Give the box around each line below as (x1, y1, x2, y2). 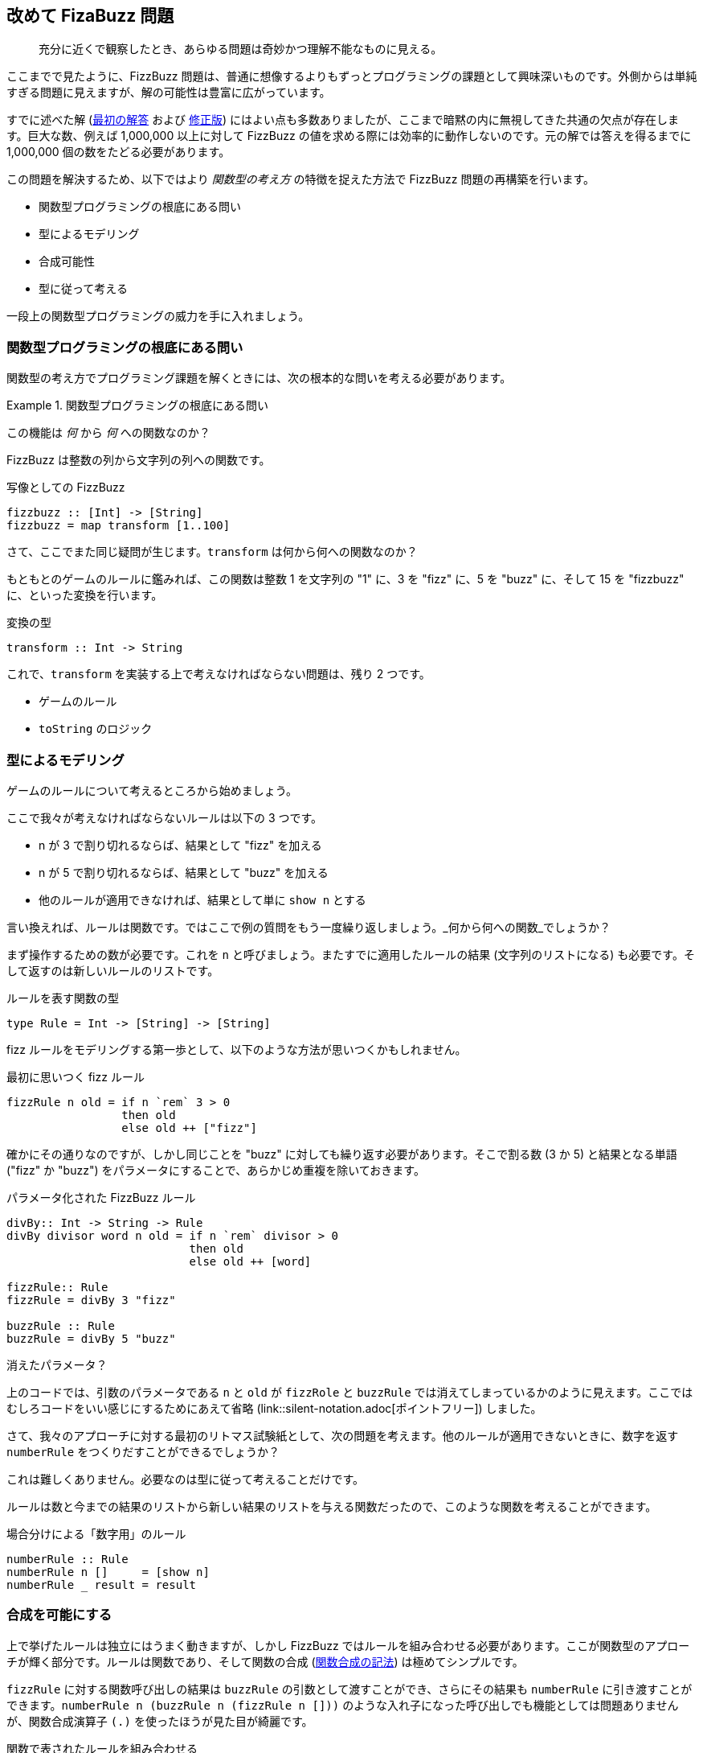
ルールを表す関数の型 (6, 990, 119, 1005)
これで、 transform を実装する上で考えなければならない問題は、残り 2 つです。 (6, 667, 431, 681)
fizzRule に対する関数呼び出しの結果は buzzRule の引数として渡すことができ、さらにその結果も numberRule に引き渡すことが (6, 1681, 693, 1696)
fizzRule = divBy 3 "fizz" (6, 1293, 176, 1307)
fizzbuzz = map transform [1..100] (6, 519, 231, 533)
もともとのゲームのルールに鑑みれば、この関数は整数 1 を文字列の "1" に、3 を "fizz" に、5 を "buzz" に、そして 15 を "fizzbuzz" (6, 572, 685, 586)
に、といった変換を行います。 (6, 588, 163, 603)
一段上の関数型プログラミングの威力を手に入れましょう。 (6, 309, 310, 323)
